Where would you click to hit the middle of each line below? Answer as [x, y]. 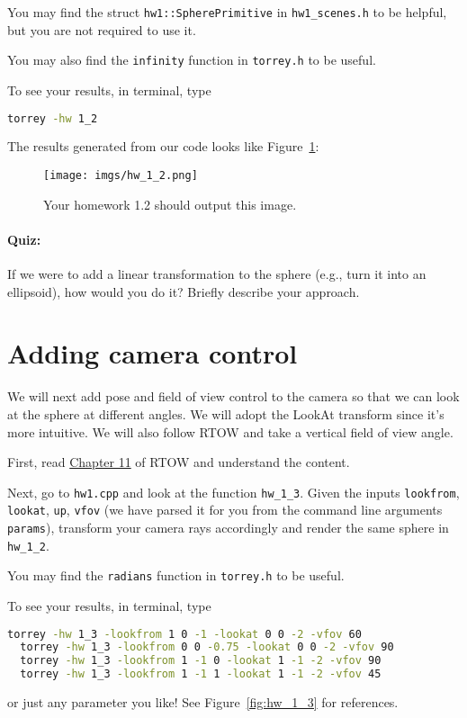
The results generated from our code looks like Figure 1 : [163, 146]
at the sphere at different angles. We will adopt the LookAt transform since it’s [226, 413]
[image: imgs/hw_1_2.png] [121, 175]
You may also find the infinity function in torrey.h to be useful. [192, 60]
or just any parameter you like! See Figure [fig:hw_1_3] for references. [203, 702]
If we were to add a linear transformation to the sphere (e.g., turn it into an [217, 274]
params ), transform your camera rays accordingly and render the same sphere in [228, 528]
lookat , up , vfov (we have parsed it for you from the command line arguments [225, 510]
